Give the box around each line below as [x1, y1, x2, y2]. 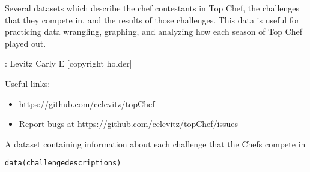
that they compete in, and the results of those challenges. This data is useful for [5, 13, 300, 26]
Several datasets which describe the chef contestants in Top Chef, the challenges [5, 2, 300, 14]
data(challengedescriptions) [5, 159, 121, 168]
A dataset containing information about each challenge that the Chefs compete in [5, 137, 306, 150]
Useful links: [5, 77, 50, 89]
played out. [5, 37, 46, 49]
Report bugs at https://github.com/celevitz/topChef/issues [19, 117, 239, 130]
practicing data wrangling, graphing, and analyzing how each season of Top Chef [5, 25, 302, 38]
